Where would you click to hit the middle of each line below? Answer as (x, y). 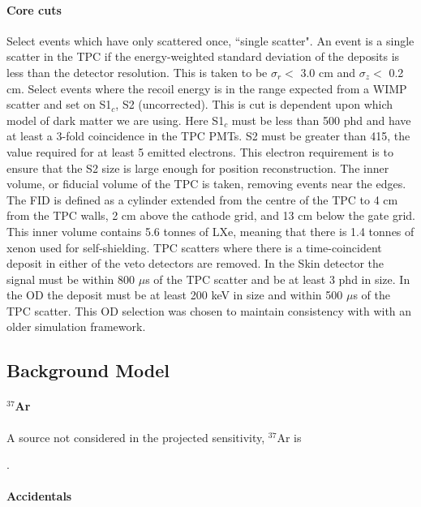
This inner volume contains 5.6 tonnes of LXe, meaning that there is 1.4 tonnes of (210, 231)
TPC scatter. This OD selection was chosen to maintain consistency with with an (209, 310)
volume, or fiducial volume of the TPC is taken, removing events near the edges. (206, 184)
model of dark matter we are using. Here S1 (116, 120)
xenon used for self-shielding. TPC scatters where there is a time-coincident (194, 247)
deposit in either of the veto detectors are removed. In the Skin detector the (195, 263)
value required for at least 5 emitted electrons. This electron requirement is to (200, 151)
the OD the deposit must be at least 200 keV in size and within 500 (175, 295)
